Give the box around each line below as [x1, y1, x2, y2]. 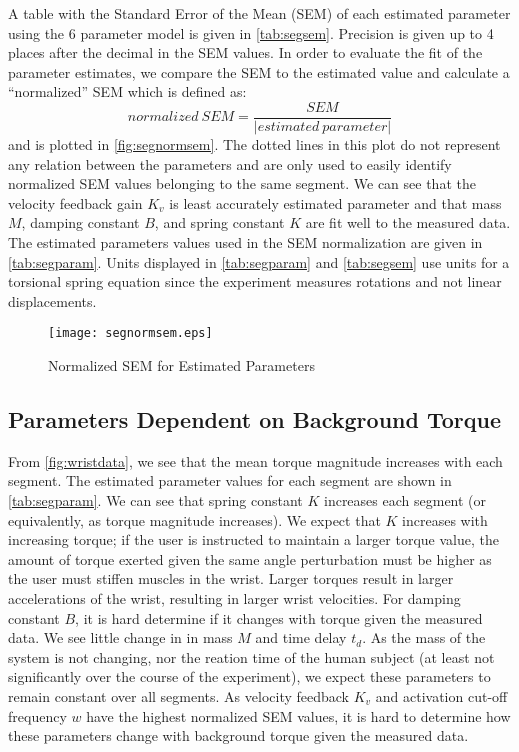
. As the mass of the [362, 627, 486, 648]
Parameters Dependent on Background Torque [8, 404, 501, 435]
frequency [8, 705, 67, 726]
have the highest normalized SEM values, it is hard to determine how [86, 705, 511, 726]
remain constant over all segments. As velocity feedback [8, 685, 349, 706]
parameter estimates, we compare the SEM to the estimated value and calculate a [8, 61, 510, 82]
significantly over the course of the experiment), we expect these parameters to [8, 666, 491, 687]
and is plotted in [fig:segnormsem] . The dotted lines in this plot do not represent [8, 134, 501, 155]
